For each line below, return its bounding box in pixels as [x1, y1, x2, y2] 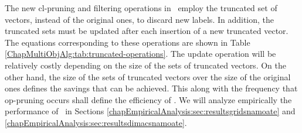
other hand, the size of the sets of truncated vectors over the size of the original [5, 70, 291, 83]
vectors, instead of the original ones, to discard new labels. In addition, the [5, 13, 274, 25]
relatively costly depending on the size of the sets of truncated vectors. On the [5, 59, 286, 71]
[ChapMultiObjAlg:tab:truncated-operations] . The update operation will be [5, 47, 276, 60]
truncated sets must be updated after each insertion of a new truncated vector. [5, 25, 289, 37]
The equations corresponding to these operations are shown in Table [5, 36, 250, 48]
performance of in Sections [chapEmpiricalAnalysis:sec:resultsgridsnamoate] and [5, 105, 296, 117]
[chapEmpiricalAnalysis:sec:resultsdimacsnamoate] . [5, 116, 187, 128]
